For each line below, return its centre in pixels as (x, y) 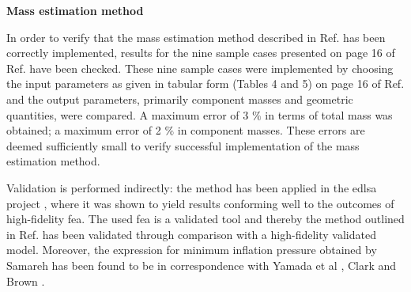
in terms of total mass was (329, 114)
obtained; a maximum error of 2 (84, 130)
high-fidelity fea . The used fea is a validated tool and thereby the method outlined (205, 219)
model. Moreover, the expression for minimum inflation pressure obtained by (192, 250)
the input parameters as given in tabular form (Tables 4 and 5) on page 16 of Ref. (205, 83)
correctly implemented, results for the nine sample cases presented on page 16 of (201, 53)
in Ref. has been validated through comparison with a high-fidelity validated (191, 234)
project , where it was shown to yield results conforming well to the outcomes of (200, 203)
